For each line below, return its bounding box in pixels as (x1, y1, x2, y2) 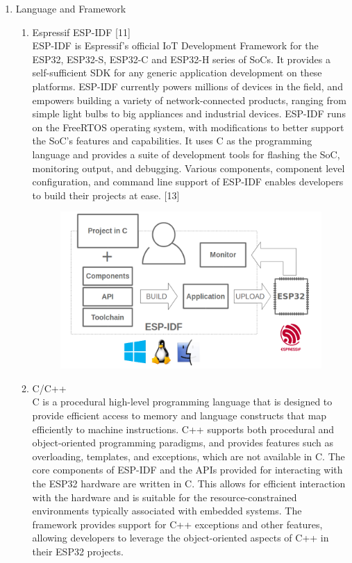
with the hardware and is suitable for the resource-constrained (32, 489, 297, 504)
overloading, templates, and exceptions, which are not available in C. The (32, 448, 345, 463)
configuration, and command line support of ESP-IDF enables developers (32, 174, 344, 189)
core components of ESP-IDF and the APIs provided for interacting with (32, 462, 343, 477)
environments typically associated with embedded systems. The (32, 503, 302, 518)
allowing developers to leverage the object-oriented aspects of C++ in (32, 530, 329, 545)
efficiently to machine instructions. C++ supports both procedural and (32, 421, 335, 436)
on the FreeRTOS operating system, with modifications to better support (32, 119, 344, 134)
